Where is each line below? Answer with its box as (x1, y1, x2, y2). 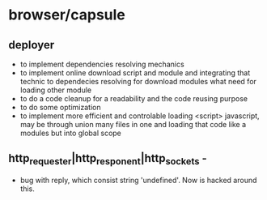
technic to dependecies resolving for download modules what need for (19, 77, 257, 86)
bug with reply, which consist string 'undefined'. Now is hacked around (19, 176, 257, 185)
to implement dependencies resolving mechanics (19, 59, 184, 69)
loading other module (19, 85, 92, 95)
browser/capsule (8, 6, 125, 24)
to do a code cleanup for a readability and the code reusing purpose (19, 94, 248, 103)
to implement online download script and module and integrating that (19, 68, 251, 78)
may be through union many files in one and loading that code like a (19, 120, 247, 129)
